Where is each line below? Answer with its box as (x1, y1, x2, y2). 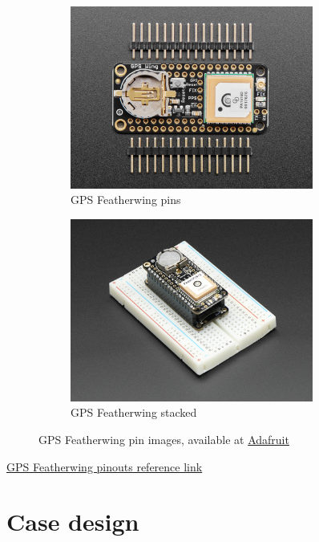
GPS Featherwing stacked (71, 404, 197, 421)
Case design (6, 505, 139, 538)
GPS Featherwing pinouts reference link (6, 458, 203, 475)
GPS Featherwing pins (71, 191, 181, 208)
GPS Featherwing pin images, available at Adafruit (38, 430, 289, 447)
